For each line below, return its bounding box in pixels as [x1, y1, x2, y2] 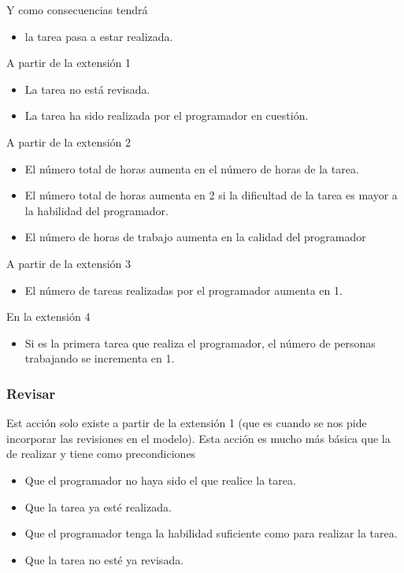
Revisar [6, 383, 56, 403]
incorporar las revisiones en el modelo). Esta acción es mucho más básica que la [6, 430, 391, 446]
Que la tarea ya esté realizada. [24, 498, 172, 515]
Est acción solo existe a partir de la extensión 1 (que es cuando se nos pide [6, 415, 367, 431]
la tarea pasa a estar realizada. [24, 28, 173, 44]
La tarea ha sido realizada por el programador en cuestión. [24, 107, 309, 124]
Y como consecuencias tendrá [6, 2, 148, 17]
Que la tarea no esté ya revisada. [24, 551, 184, 567]
